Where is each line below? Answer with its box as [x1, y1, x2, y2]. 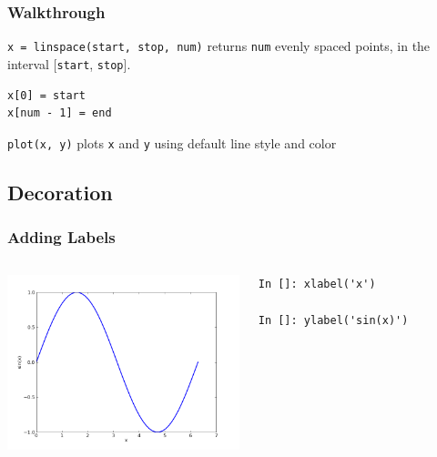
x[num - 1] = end [7, 107, 112, 120]
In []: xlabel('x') [258, 278, 376, 291]
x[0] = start [7, 88, 86, 102]
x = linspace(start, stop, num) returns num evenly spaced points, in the [7, 36, 431, 56]
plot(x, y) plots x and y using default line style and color [7, 133, 337, 152]
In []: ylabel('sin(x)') [258, 313, 409, 327]
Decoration [7, 178, 113, 206]
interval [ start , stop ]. [7, 54, 131, 73]
